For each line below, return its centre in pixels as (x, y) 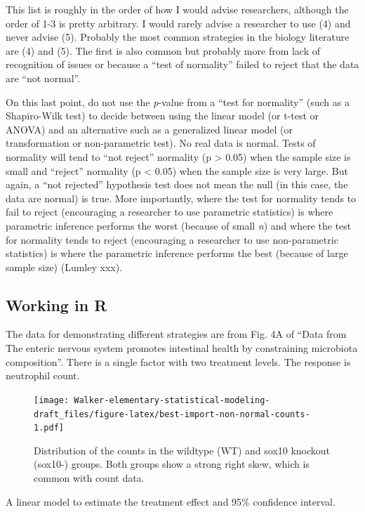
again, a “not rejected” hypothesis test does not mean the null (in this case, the (177, 184)
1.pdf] (49, 428)
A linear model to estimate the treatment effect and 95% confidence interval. (171, 501)
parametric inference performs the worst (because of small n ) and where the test (179, 225)
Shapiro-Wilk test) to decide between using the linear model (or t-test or (162, 116)
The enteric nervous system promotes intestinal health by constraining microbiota (182, 348)
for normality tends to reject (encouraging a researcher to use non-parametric (172, 239)
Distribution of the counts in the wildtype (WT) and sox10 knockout (182, 450)
